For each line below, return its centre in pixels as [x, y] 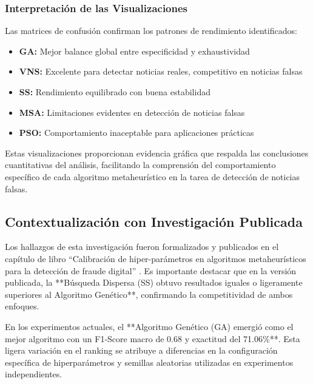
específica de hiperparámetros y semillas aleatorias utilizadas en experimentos [149, 362]
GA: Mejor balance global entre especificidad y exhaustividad [134, 51]
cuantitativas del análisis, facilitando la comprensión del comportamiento [140, 165]
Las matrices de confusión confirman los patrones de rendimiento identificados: [151, 31]
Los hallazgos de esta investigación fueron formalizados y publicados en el [142, 247]
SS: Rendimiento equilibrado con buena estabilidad [115, 92]
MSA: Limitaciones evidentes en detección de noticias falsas [132, 112]
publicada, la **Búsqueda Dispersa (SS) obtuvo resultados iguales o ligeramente [154, 282]
